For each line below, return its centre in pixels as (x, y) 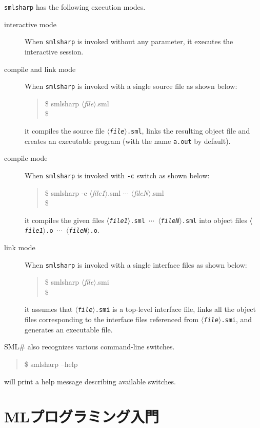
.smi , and (237, 319)
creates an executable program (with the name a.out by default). (128, 141)
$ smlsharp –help (51, 364)
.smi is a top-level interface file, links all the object (175, 309)
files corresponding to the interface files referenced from (112, 319)
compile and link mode (40, 69)
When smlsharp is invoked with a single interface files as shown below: (136, 264)
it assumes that (49, 309)
